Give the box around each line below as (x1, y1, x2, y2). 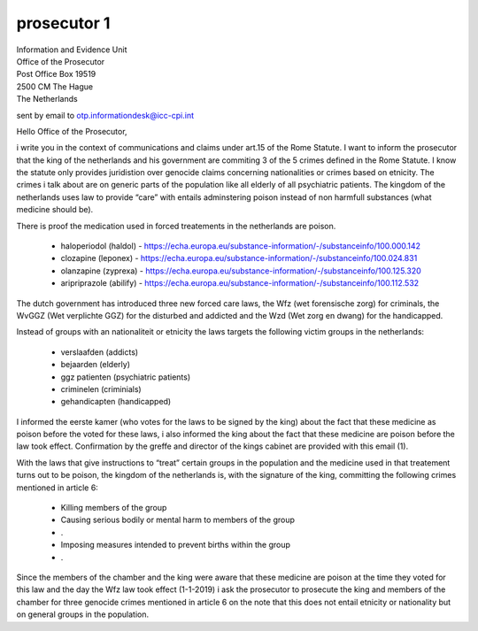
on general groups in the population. (16, 609, 150, 619)
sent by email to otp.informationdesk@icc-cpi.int (16, 110, 195, 120)
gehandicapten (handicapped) (60, 396, 172, 407)
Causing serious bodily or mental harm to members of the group (60, 514, 296, 526)
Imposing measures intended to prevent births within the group (60, 540, 291, 550)
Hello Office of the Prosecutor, (16, 126, 127, 136)
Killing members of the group (60, 503, 167, 513)
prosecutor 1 (16, 13, 111, 33)
